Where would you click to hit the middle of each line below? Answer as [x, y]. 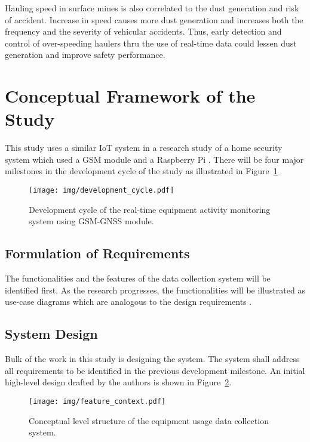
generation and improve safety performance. [85, 55]
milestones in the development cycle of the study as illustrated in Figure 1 [141, 171]
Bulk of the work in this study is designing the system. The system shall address [152, 359]
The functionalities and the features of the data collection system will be [138, 278]
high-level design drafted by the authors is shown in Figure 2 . [118, 382]
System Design [51, 334]
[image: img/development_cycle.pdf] [102, 191]
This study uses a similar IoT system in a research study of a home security [144, 148]
